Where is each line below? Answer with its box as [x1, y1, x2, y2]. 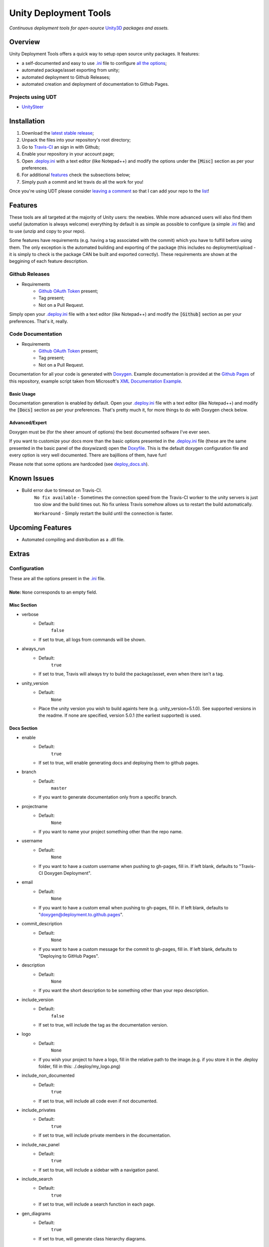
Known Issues [9, 474, 54, 483]
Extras [9, 550, 30, 558]
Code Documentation [9, 331, 62, 338]
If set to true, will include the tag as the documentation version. [38, 1022, 168, 1028]
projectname [21, 803, 48, 809]
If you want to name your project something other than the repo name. [38, 829, 183, 835]
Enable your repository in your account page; [21, 151, 115, 157]
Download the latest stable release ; [21, 130, 94, 136]
